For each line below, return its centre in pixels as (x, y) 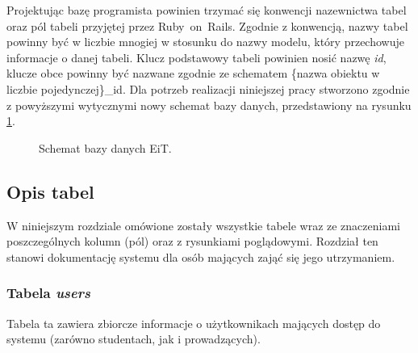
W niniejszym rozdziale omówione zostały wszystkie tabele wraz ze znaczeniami (203, 225)
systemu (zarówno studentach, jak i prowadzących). (134, 339)
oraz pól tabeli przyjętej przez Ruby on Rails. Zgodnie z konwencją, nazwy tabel (207, 25)
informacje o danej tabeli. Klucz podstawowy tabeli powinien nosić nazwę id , (196, 57)
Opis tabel (50, 191)
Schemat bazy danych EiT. (105, 147)
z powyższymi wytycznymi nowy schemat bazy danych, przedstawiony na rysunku (209, 105)
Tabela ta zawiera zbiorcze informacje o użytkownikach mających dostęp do (194, 323)
